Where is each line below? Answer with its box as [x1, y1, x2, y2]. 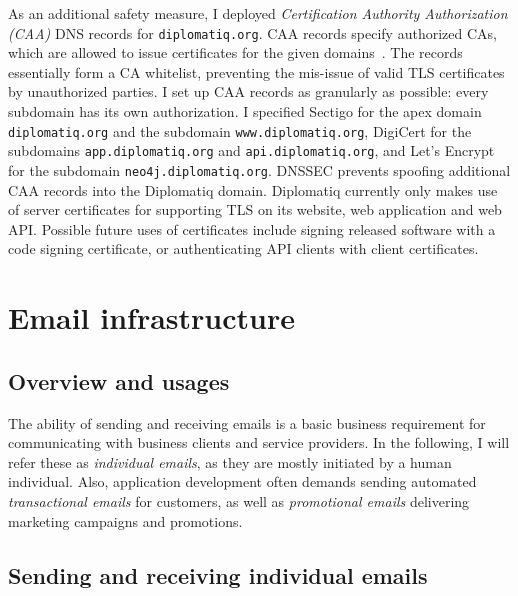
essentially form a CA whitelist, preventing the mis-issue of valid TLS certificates [8, 61, 505, 82]
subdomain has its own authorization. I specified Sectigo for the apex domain [8, 101, 482, 122]
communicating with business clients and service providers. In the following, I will [8, 432, 510, 453]
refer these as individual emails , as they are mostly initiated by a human [8, 451, 452, 472]
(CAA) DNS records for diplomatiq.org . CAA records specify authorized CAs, [8, 22, 497, 43]
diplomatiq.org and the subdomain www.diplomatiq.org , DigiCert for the [8, 120, 472, 141]
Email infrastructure [8, 297, 295, 338]
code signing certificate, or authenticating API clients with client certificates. [8, 238, 479, 259]
